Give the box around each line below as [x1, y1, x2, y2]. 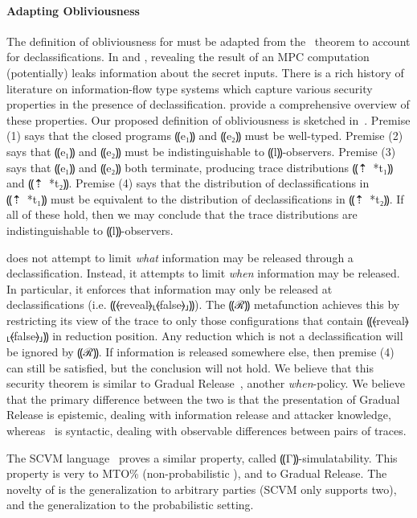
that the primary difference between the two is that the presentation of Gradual [6, 390, 400, 407]
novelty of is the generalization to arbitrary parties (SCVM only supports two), [6, 480, 397, 497]
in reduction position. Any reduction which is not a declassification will [52, 327, 403, 344]
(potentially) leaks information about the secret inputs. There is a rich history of [6, 64, 404, 80]
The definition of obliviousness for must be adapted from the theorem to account [6, 32, 411, 49]
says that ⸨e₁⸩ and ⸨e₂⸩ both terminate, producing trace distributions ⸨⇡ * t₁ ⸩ [6, 158, 393, 175]
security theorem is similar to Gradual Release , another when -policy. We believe [6, 375, 405, 392]
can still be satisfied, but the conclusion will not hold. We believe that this [6, 359, 374, 376]
